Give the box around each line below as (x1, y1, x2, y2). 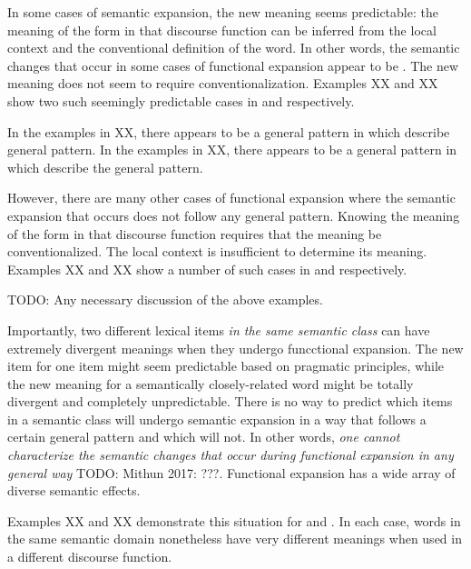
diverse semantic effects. (7, 481, 141, 500)
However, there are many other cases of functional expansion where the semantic (7, 188, 456, 207)
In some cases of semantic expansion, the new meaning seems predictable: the (7, 3, 438, 21)
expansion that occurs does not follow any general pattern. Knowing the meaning (7, 205, 460, 225)
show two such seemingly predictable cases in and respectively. (7, 91, 355, 110)
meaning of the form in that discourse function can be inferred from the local (7, 20, 437, 39)
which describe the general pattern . (7, 157, 203, 176)
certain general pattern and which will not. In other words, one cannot (7, 427, 400, 446)
